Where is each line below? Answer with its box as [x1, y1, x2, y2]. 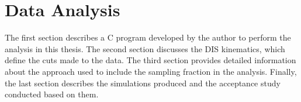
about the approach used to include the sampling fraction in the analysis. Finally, [5, 65, 297, 77]
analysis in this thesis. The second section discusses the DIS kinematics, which [5, 42, 285, 54]
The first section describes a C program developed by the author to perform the [5, 31, 291, 43]
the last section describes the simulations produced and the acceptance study [5, 76, 281, 89]
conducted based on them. [5, 88, 99, 100]
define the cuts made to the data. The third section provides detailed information [5, 54, 296, 66]
